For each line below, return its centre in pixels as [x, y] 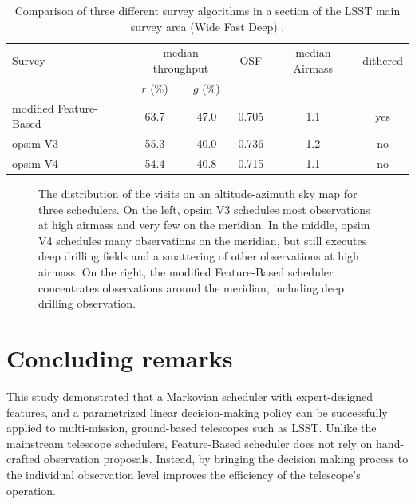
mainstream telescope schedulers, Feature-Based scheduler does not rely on [190, 443]
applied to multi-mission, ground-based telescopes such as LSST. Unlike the [192, 428]
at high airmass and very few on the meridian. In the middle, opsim [204, 225]
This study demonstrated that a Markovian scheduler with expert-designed [190, 396]
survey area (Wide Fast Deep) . [207, 26]
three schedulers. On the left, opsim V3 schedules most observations [204, 209]
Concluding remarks [120, 358]
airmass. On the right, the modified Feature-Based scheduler [186, 272]
